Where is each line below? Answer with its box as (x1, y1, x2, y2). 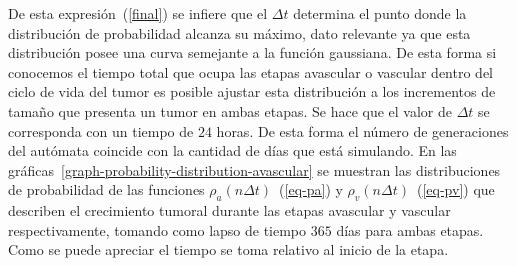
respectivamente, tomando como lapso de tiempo (8, 219, 307, 240)
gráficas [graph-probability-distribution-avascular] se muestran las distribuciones (8, 159, 501, 180)
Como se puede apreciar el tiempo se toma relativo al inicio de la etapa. (8, 239, 449, 260)
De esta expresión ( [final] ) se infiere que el (8, 3, 268, 23)
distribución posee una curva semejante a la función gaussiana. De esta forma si (8, 42, 497, 63)
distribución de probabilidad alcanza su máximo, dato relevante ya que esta (8, 22, 471, 43)
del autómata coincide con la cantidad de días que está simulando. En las (8, 140, 457, 161)
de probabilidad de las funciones (8, 179, 205, 200)
